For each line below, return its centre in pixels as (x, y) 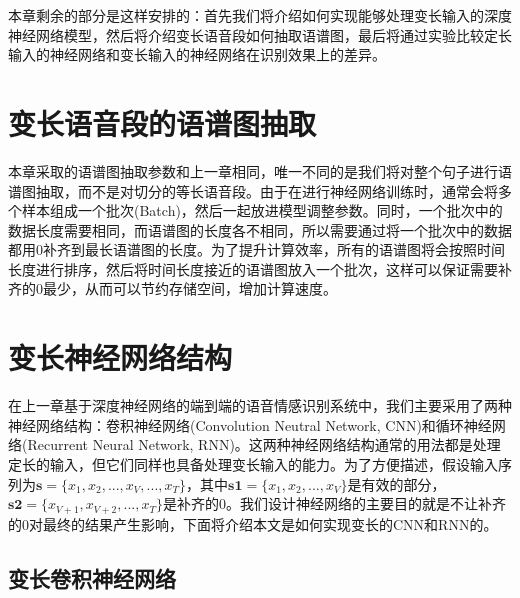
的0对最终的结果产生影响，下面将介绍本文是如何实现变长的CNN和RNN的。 (253, 523)
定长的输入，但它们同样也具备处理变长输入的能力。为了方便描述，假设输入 (253, 463)
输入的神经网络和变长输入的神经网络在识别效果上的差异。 (197, 54)
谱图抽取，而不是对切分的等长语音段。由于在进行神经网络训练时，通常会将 (253, 190)
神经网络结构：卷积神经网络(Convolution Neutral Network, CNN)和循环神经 (250, 424)
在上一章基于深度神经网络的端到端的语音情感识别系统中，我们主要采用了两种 (260, 405)
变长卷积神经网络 (92, 577)
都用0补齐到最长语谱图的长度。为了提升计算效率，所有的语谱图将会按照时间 (256, 249)
